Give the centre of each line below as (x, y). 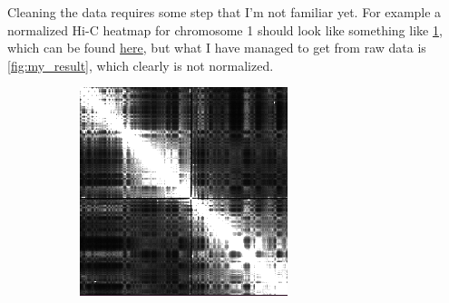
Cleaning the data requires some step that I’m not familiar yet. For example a (224, 12)
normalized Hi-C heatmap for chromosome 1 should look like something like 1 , (225, 29)
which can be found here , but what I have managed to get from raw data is (217, 48)
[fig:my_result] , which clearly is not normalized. (141, 65)
